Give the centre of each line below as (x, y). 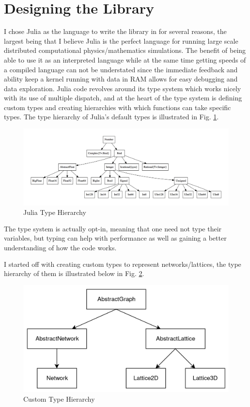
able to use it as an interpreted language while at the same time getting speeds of (125, 59)
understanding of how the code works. (60, 248)
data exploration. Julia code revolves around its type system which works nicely (123, 88)
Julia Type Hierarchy (55, 212)
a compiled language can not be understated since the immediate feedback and (121, 69)
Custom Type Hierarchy (59, 399)
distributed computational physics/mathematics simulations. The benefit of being (125, 50)
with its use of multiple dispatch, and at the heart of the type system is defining (123, 98)
